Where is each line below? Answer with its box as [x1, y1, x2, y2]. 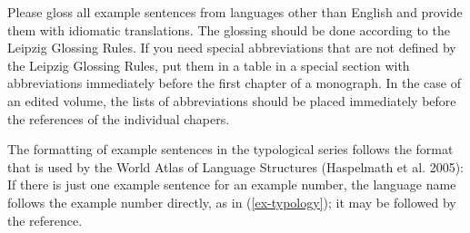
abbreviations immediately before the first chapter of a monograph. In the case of [7, 73, 461, 92]
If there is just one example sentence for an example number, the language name [7, 175, 456, 194]
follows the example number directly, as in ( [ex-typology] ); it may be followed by [7, 192, 456, 211]
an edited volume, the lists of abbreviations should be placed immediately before [7, 91, 456, 110]
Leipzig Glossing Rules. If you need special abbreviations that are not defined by [7, 38, 456, 57]
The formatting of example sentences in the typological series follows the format [7, 140, 454, 159]
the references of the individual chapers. [7, 109, 230, 128]
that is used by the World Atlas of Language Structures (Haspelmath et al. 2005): [7, 157, 464, 176]
